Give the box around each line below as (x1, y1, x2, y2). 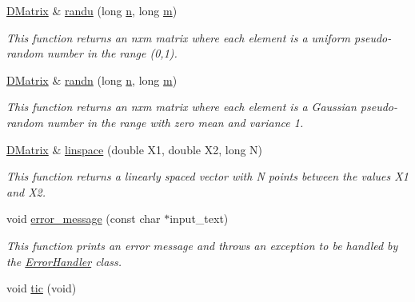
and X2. (6, 183, 46, 200)
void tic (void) (6, 280, 77, 296)
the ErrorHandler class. (6, 252, 122, 269)
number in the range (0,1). (46, 45, 178, 62)
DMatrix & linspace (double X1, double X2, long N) (6, 141, 263, 157)
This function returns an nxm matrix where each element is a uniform (6, 29, 351, 46)
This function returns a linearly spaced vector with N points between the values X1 (6, 168, 409, 185)
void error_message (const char (6, 210, 161, 227)
